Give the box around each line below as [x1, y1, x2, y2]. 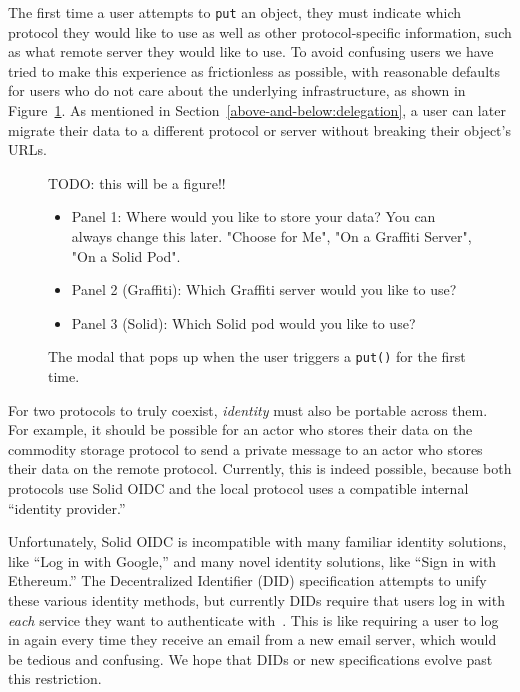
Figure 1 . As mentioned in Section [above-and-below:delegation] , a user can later [8, 100, 506, 121]
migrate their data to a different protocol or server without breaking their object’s [8, 119, 511, 140]
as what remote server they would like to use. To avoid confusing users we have [8, 41, 494, 62]
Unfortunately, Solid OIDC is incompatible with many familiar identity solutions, [8, 531, 507, 552]
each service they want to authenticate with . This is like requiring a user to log [8, 609, 499, 630]
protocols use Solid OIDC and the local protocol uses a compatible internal [8, 478, 469, 498]
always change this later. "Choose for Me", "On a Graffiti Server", [71, 226, 472, 246]
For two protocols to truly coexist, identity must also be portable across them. [8, 399, 488, 420]
